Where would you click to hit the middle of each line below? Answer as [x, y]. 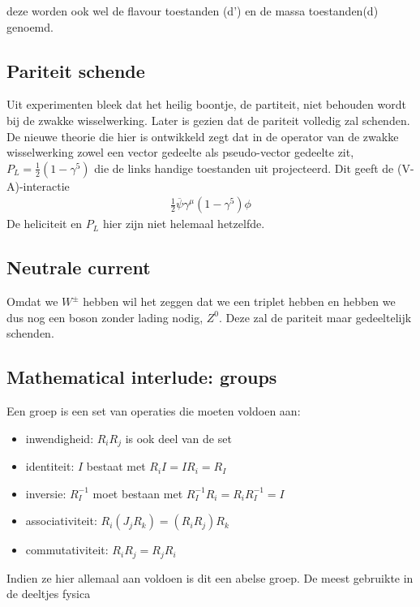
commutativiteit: [67, 550]
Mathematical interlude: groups [142, 377]
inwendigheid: [60, 438]
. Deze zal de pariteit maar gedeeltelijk [315, 317]
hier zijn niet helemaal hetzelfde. [184, 224]
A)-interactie [38, 185]
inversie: [46, 493]
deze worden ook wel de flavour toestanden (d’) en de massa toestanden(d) [193, 11]
